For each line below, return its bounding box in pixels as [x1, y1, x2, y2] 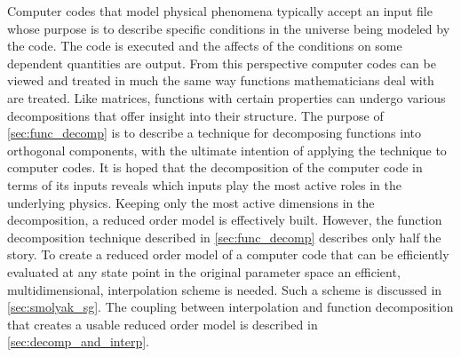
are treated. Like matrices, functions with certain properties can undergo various [7, 88, 446, 107]
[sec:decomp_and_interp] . [7, 332, 149, 351]
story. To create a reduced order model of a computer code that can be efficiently [7, 245, 449, 264]
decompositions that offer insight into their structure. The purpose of [7, 106, 384, 124]
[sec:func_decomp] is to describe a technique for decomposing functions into [7, 123, 421, 142]
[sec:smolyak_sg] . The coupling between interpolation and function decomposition [7, 297, 454, 316]
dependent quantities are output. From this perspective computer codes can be [7, 53, 436, 72]
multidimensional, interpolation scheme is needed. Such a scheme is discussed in [7, 280, 442, 298]
